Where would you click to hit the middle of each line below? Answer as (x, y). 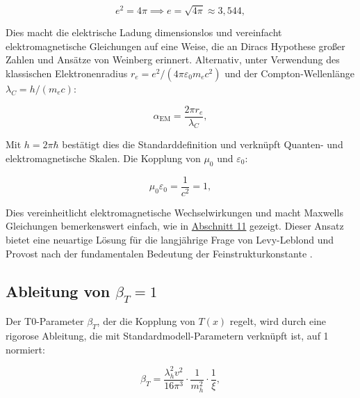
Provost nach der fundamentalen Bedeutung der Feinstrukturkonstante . (159, 253)
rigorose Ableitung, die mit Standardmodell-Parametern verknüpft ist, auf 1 (167, 336)
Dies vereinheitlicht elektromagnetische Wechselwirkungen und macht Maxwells (174, 212)
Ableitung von (58, 290)
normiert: (25, 349)
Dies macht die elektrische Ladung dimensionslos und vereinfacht (144, 32)
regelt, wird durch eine (278, 321)
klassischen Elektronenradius (67, 73)
